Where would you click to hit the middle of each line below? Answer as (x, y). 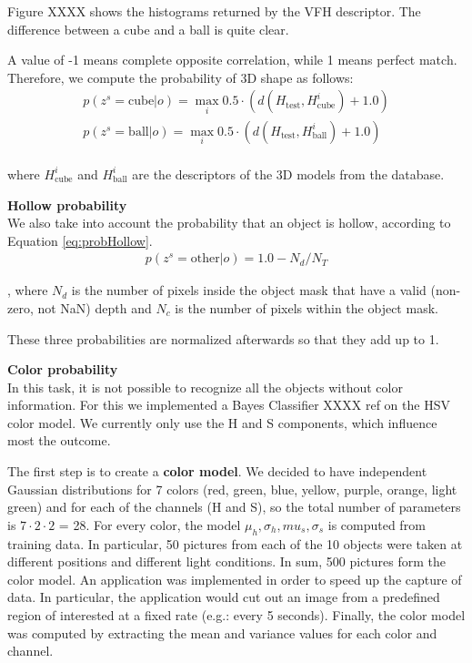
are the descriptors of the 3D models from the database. (288, 173)
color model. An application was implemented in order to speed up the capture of (235, 579)
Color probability (63, 369)
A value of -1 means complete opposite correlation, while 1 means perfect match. (232, 60)
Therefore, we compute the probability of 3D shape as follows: (181, 77)
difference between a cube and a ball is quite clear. (148, 29)
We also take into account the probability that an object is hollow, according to (229, 223)
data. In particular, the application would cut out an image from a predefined (224, 597)
